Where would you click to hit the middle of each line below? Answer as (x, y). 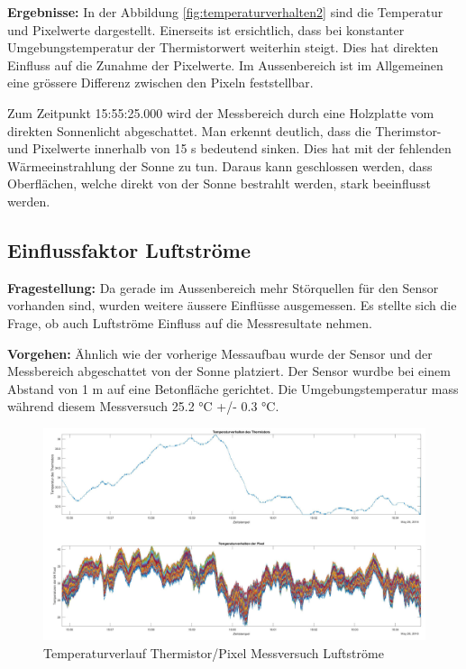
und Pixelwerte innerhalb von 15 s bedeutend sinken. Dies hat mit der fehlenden (229, 148)
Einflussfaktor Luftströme (129, 249)
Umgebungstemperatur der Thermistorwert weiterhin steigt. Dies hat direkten (223, 47)
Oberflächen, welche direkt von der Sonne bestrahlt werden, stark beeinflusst (219, 183)
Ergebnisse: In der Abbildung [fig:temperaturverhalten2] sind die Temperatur (225, 12)
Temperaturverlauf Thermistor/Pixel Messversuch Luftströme (214, 652)
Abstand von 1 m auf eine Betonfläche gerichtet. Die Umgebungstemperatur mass (233, 388)
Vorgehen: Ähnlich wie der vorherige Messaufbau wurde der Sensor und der (220, 353)
